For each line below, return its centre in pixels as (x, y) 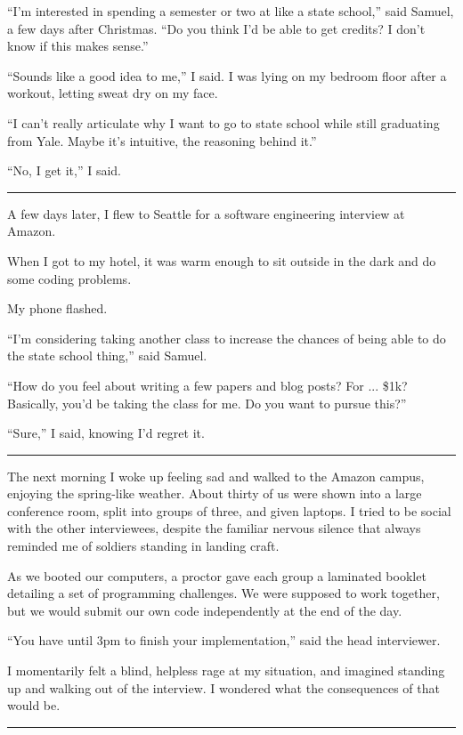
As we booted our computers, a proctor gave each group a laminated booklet (217, 575)
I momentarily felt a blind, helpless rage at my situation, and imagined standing (226, 670)
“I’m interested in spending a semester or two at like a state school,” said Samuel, (231, 11)
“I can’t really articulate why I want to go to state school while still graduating (223, 122)
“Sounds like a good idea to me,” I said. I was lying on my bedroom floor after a (227, 75)
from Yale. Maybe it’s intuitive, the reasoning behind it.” (162, 140)
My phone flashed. (57, 308)
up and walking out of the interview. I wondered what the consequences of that (223, 687)
